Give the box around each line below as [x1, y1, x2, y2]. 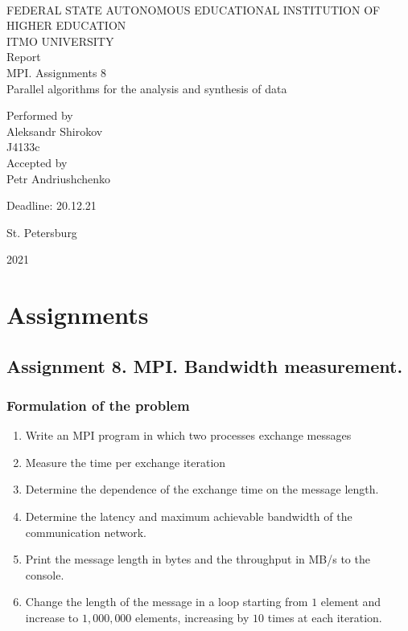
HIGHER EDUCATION [6, 17, 126, 34]
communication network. [25, 523, 146, 540]
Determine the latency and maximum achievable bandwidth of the [25, 508, 352, 525]
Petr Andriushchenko [6, 170, 111, 186]
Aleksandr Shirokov [6, 122, 103, 139]
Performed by [6, 107, 73, 124]
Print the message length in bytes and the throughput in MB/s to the [25, 551, 370, 567]
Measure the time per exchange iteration [25, 453, 226, 470]
